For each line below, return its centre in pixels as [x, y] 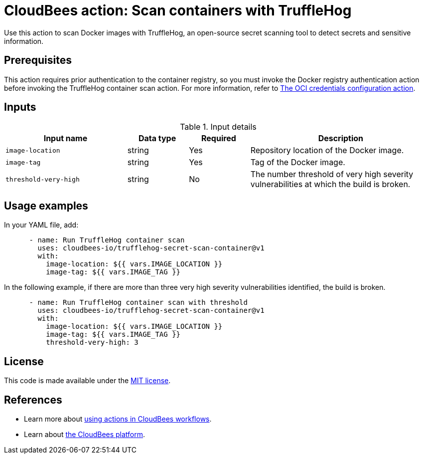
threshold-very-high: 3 [92, 343]
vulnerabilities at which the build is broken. [330, 184]
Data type [157, 138]
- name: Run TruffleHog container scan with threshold [138, 303]
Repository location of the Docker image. [327, 150]
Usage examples [46, 206]
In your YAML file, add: [41, 225]
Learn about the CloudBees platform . [85, 434]
